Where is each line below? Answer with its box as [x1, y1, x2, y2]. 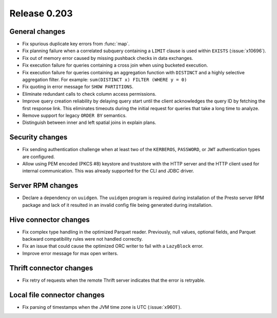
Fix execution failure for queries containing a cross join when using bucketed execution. [22, 62, 208, 69]
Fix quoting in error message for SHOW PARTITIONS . [22, 83, 133, 90]
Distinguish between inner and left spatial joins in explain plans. [22, 119, 156, 125]
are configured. [22, 154, 55, 160]
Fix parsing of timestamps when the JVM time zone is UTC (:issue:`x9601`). [22, 304, 182, 310]
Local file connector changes [9, 290, 105, 299]
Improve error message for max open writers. [22, 250, 118, 256]
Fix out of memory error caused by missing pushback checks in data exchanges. [22, 55, 193, 61]
